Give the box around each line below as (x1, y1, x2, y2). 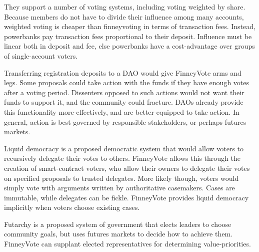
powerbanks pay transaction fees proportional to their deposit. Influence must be (4, 31, 252, 41)
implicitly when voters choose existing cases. (4, 202, 140, 212)
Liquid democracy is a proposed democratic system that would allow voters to (4, 143, 244, 153)
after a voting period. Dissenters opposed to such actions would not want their (4, 87, 244, 97)
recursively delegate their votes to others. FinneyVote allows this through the (4, 153, 240, 163)
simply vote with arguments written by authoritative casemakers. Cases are (4, 182, 235, 193)
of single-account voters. (4, 50, 78, 61)
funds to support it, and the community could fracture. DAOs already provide (4, 97, 243, 107)
